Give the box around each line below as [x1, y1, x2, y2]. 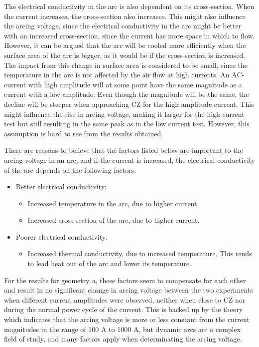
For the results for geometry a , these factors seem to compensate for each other [4, 275, 246, 285]
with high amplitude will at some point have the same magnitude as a [28, 79, 242, 89]
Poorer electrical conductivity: [15, 231, 108, 242]
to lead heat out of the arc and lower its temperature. [27, 258, 192, 269]
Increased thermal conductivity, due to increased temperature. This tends [27, 248, 252, 259]
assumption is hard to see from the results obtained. [4, 128, 163, 138]
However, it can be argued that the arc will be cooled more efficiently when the [4, 40, 246, 50]
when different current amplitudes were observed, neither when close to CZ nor [4, 294, 246, 305]
